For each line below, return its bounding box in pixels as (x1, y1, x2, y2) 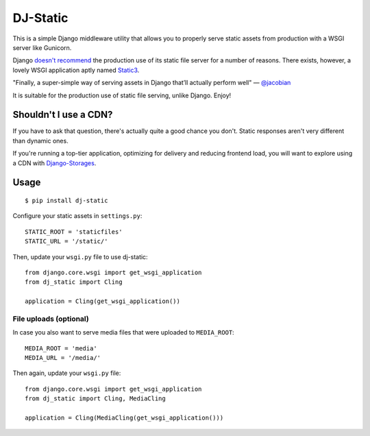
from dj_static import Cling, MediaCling (25, 395, 166, 402)
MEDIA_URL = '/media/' (25, 354, 101, 362)
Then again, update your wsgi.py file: (12, 369, 121, 377)
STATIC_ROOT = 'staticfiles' (25, 228, 123, 236)
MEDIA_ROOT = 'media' (25, 344, 97, 352)
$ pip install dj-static (25, 196, 108, 204)
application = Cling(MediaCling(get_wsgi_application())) (25, 413, 224, 422)
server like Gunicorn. (12, 43, 72, 51)
